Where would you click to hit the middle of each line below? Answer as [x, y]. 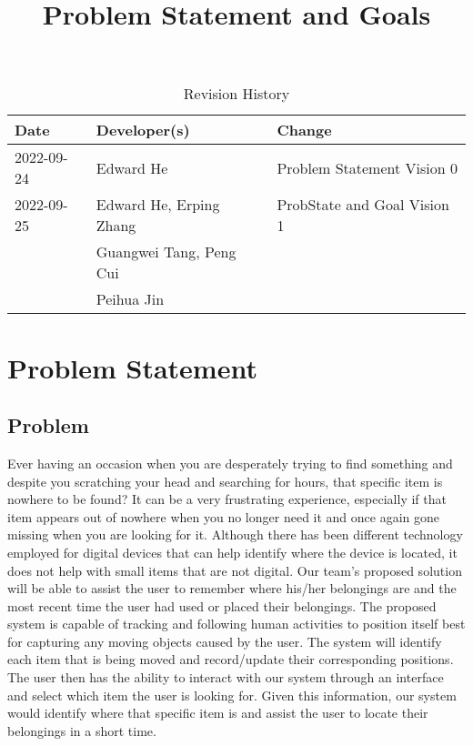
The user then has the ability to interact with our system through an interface [226, 677]
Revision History [236, 94]
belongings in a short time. [82, 730]
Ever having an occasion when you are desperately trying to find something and [230, 463]
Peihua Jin [130, 299]
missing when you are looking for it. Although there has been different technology [235, 534]
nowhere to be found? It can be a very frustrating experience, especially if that [227, 499]
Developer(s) [143, 130]
